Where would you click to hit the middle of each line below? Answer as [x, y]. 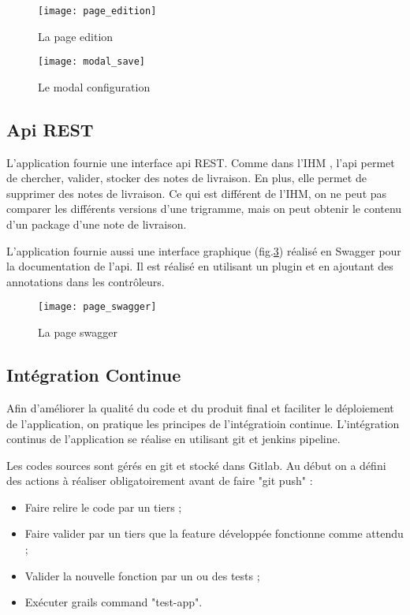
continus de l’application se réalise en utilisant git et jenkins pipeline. [173, 439]
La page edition [76, 36]
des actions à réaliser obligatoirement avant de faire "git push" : [160, 481]
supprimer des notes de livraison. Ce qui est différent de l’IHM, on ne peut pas [197, 193]
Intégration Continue [94, 375]
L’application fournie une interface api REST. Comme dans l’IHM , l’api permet [201, 162]
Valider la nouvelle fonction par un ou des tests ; [142, 575]
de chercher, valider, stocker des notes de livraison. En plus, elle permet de [186, 178]
